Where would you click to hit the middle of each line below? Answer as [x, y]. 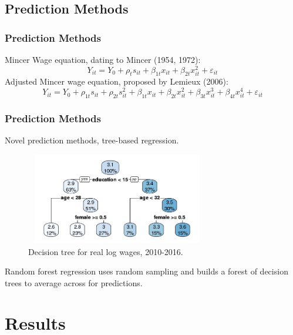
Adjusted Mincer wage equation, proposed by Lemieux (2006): [117, 81]
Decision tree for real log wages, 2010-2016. [106, 251]
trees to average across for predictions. [74, 282]
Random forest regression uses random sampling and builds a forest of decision [146, 271]
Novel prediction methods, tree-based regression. [92, 140]
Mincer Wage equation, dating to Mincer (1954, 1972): [103, 59]
